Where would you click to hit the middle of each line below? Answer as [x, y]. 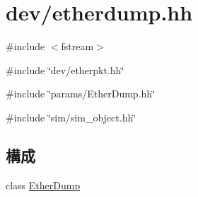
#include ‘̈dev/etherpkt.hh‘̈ [65, 70]
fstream [77, 46]
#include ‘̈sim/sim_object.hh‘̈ [71, 117]
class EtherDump [43, 185]
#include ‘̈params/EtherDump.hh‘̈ [80, 94]
